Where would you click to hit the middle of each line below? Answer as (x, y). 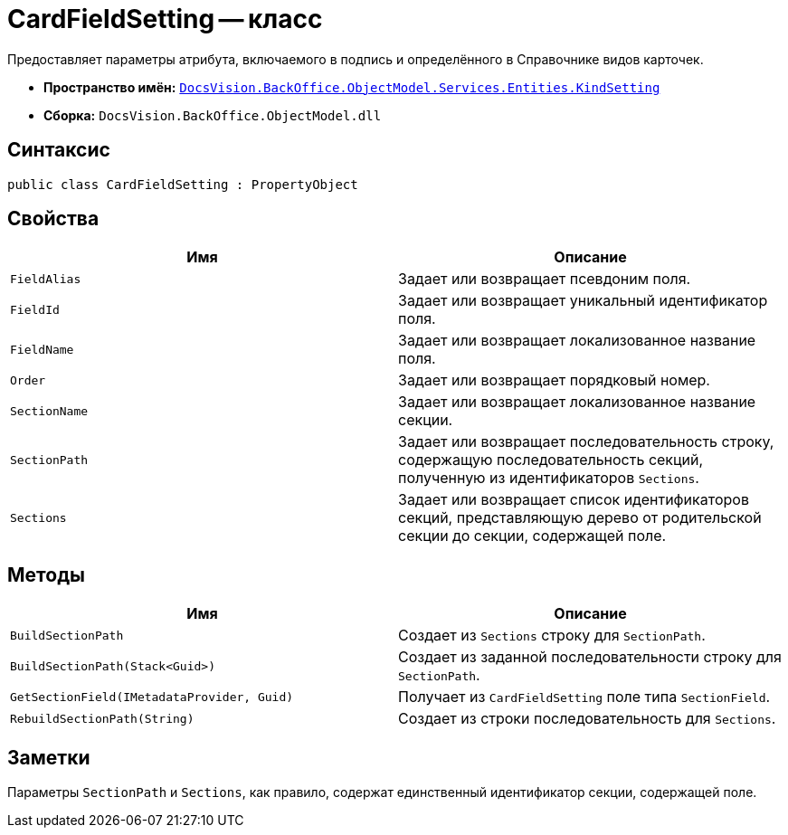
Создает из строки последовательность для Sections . (587, 719)
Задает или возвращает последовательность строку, (586, 442)
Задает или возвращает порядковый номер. (554, 380)
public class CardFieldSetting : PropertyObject (183, 184)
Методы (46, 574)
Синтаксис (59, 150)
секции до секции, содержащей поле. (532, 536)
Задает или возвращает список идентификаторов (574, 500)
